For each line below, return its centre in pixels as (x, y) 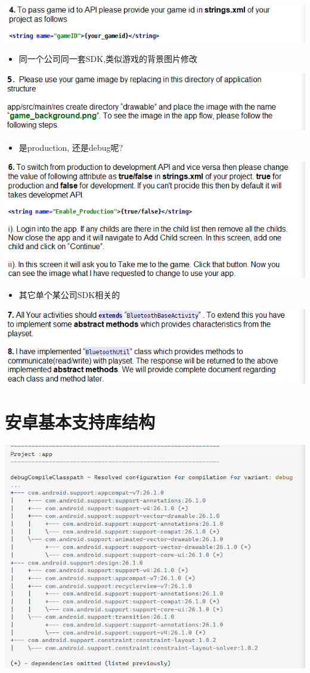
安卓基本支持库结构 (80, 421)
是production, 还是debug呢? (71, 147)
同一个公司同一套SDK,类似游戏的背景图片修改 (108, 59)
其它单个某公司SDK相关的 (69, 295)
